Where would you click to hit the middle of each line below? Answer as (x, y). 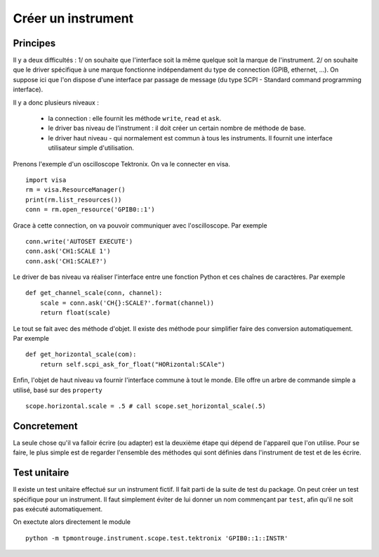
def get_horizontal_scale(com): (81, 354)
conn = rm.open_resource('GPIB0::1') (91, 210)
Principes (34, 43)
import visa (46, 180)
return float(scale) (75, 313)
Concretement (45, 426)
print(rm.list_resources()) (74, 199)
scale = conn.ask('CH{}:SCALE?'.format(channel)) (127, 303)
